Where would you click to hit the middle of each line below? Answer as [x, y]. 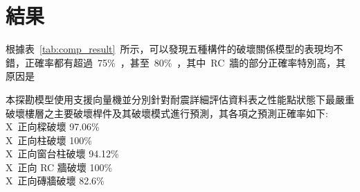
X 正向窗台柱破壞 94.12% [62, 154]
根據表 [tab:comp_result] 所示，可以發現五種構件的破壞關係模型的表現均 [170, 49]
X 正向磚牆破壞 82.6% [55, 181]
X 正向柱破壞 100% [49, 140]
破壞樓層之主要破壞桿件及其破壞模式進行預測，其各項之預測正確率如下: [167, 113]
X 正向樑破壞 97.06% [53, 126]
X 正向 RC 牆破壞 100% [59, 167]
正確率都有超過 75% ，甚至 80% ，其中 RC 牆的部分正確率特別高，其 [185, 62]
